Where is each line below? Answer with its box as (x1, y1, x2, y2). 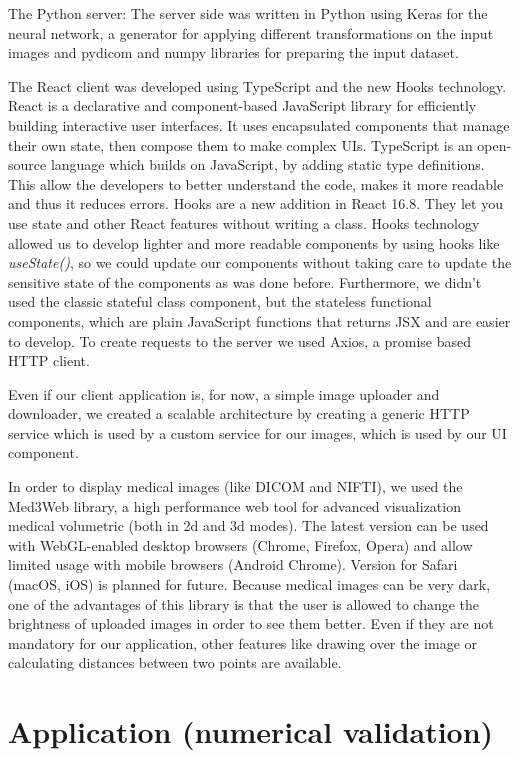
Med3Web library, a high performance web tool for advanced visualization (8, 495, 461, 516)
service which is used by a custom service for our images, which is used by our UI (8, 422, 507, 443)
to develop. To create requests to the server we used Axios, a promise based (8, 330, 472, 351)
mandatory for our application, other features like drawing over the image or (8, 632, 478, 653)
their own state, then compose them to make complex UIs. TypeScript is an (8, 134, 473, 155)
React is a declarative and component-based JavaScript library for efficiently (8, 95, 477, 116)
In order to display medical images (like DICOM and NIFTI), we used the (8, 476, 463, 497)
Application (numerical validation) (8, 711, 494, 752)
